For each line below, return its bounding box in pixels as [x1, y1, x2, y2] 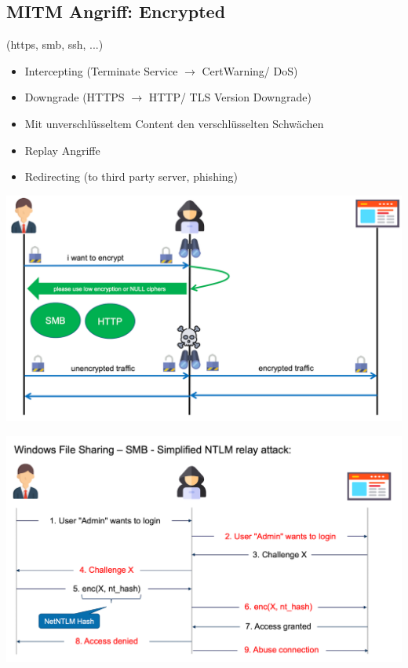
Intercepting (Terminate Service [24, 62, 178, 79]
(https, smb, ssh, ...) [6, 36, 104, 53]
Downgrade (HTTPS [24, 89, 125, 105]
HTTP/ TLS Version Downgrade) [148, 89, 311, 105]
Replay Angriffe [24, 141, 100, 158]
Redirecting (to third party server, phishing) [24, 168, 239, 185]
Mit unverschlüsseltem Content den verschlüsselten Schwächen [24, 115, 324, 131]
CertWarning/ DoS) [202, 62, 298, 79]
